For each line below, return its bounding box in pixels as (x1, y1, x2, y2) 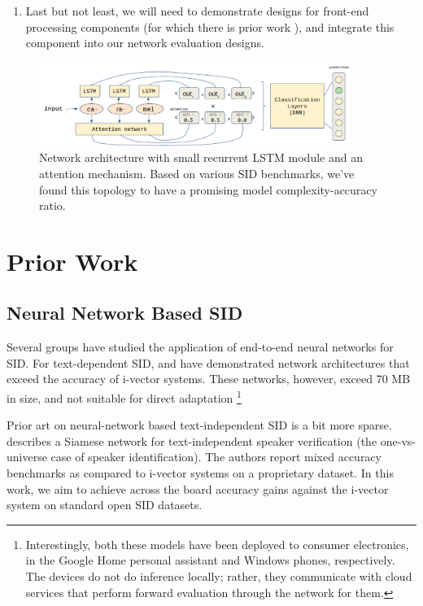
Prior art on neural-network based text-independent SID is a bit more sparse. (7, 416, 392, 434)
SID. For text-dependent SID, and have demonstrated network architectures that (7, 354, 410, 371)
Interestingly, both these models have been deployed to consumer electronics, (25, 535, 409, 552)
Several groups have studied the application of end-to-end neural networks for (7, 338, 394, 355)
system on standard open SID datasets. (7, 496, 203, 513)
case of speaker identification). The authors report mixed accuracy (50, 448, 382, 465)
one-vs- (380, 432, 416, 449)
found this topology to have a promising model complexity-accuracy (39, 181, 377, 198)
